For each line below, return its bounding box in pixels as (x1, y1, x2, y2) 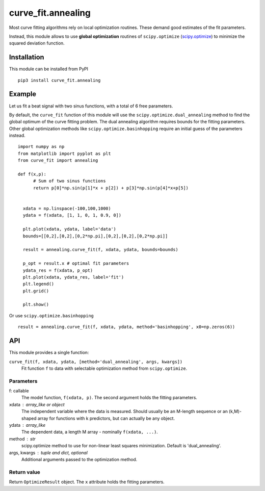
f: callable (9, 388, 29, 394)
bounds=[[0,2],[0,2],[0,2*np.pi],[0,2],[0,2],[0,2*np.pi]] (23, 233, 168, 239)
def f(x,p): (18, 172, 47, 177)
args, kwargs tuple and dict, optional (9, 449, 88, 456)
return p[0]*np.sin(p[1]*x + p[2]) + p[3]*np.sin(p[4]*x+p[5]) (33, 185, 189, 191)
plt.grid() (23, 288, 49, 294)
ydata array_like (9, 422, 46, 428)
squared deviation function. (9, 40, 65, 46)
